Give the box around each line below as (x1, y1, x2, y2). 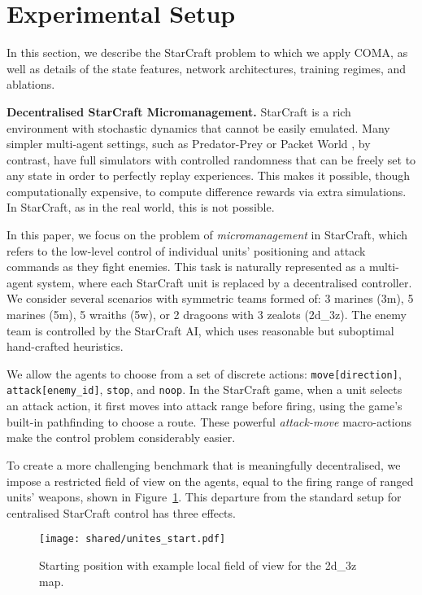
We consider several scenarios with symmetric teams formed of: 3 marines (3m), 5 (7, 290, 414, 307)
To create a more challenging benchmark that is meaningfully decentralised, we (7, 456, 401, 473)
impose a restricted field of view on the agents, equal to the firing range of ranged (7, 472, 414, 489)
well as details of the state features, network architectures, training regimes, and (7, 59, 407, 77)
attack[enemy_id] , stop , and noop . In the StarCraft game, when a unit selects (7, 381, 402, 398)
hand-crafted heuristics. (7, 338, 124, 355)
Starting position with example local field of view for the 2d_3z (39, 556, 357, 573)
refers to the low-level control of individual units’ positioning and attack (7, 242, 366, 259)
